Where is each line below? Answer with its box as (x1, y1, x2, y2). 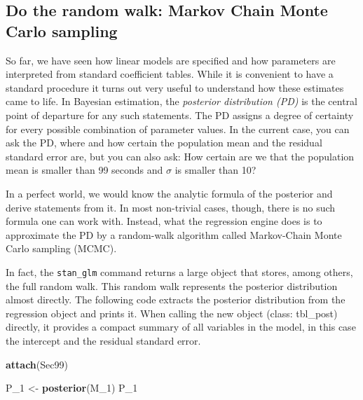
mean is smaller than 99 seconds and (6, 163, 163, 177)
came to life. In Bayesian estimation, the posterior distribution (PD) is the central (6, 94, 357, 109)
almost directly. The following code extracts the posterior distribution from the (6, 292, 345, 307)
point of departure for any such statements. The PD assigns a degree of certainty (6, 107, 354, 122)
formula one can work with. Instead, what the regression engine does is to (6, 214, 322, 228)
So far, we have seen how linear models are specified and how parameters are (6, 53, 336, 67)
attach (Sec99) (6, 357, 68, 371)
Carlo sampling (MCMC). (6, 241, 117, 256)
